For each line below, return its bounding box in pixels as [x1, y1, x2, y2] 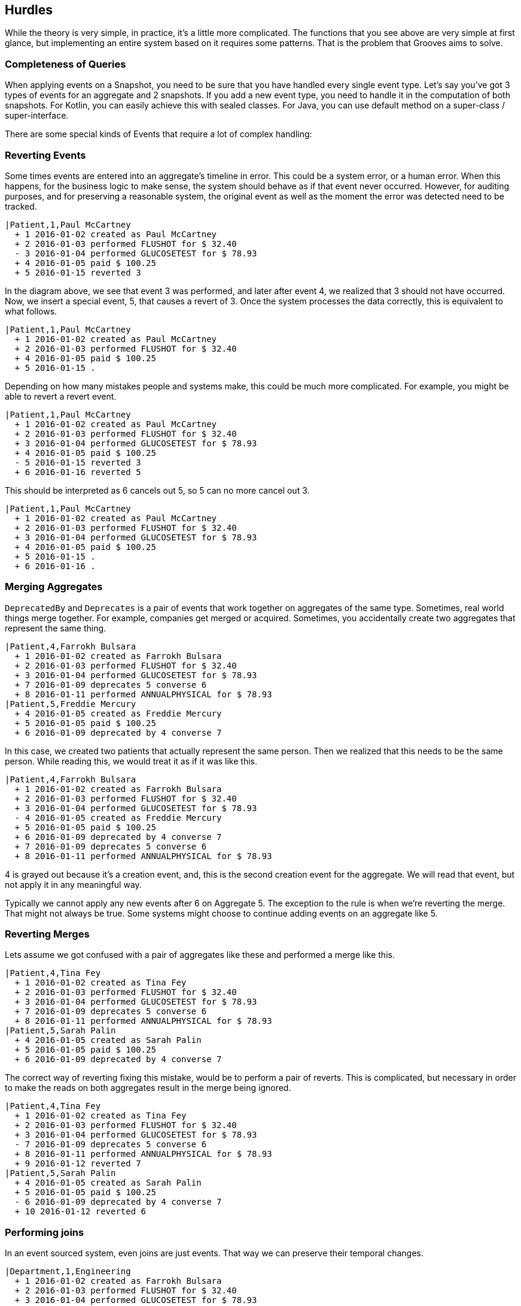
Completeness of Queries [5, 58, 126, 70]
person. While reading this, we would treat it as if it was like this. [5, 755, 258, 766]
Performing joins [5, 1226, 84, 1238]
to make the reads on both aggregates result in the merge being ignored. [5, 1083, 291, 1093]
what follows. [5, 306, 57, 316]
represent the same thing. [5, 622, 106, 633]
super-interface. [5, 110, 69, 121]
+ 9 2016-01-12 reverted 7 [14, 1159, 141, 1169]
